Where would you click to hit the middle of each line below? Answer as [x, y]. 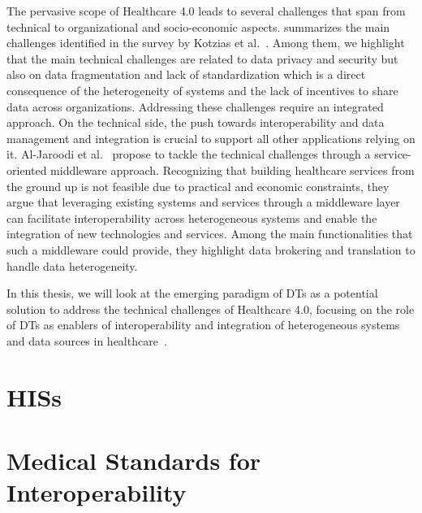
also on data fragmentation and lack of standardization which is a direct [186, 74]
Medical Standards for [134, 461]
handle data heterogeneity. [72, 265]
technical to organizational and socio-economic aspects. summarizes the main [198, 26]
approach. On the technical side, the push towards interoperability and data [196, 122]
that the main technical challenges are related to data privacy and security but [202, 58]
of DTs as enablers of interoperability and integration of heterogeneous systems [203, 325]
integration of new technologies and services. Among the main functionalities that [210, 234]
